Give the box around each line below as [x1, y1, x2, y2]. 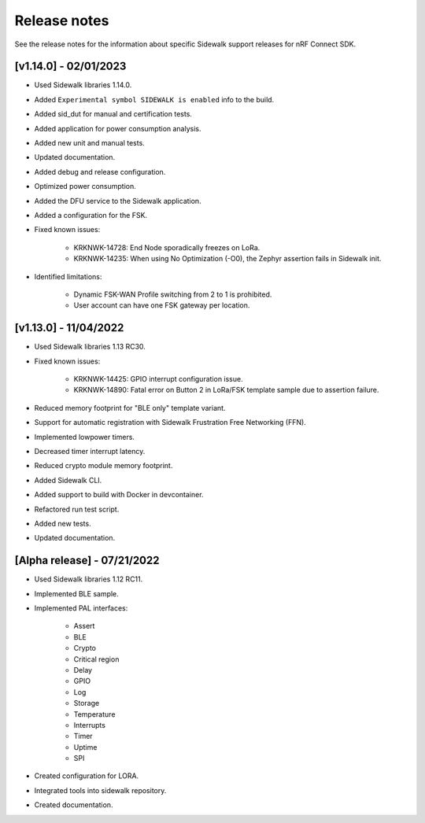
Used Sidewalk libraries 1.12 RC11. [34, 574, 143, 584]
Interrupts [73, 720, 106, 729]
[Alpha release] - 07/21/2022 [14, 554, 160, 567]
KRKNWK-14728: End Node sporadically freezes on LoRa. [73, 242, 261, 252]
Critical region [73, 654, 120, 664]
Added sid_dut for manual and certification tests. [34, 109, 193, 119]
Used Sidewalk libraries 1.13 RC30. [34, 342, 146, 352]
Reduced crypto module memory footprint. [34, 461, 173, 471]
